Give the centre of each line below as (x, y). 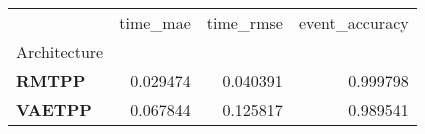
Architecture (60, 51)
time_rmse (244, 22)
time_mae (155, 22)
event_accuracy (353, 22)
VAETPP (54, 109)
